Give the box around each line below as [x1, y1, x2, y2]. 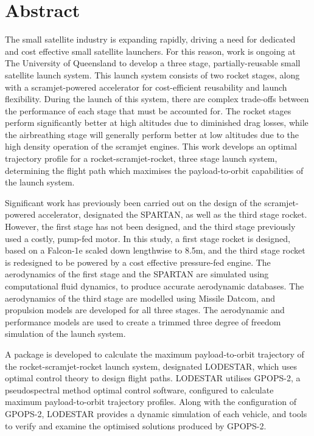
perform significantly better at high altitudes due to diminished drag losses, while [5, 116, 309, 129]
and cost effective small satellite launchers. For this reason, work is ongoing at [5, 44, 296, 57]
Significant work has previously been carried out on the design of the [5, 196, 262, 209]
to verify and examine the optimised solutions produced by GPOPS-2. [5, 419, 267, 432]
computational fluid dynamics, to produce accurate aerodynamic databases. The [5, 280, 304, 292]
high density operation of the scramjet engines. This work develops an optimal [5, 140, 298, 153]
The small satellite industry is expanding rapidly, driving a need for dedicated [5, 33, 296, 46]
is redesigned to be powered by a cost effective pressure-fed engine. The [5, 255, 271, 268]
